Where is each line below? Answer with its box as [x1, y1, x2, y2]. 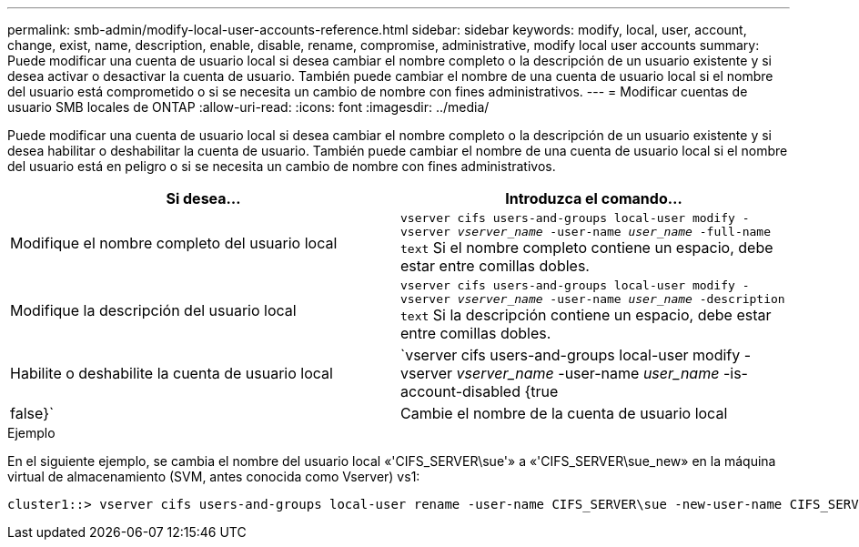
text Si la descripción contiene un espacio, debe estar [400, 306, 772, 324]
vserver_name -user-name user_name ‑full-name [457, 225, 772, 238]
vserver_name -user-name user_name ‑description [457, 292, 785, 306]
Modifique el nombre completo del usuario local [10, 234, 338, 252]
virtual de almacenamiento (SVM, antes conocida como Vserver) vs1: [7, 469, 420, 484]
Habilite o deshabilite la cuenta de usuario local [10, 364, 333, 382]
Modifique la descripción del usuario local [10, 301, 297, 319]
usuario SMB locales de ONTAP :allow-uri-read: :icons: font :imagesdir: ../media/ [7, 99, 490, 115]
